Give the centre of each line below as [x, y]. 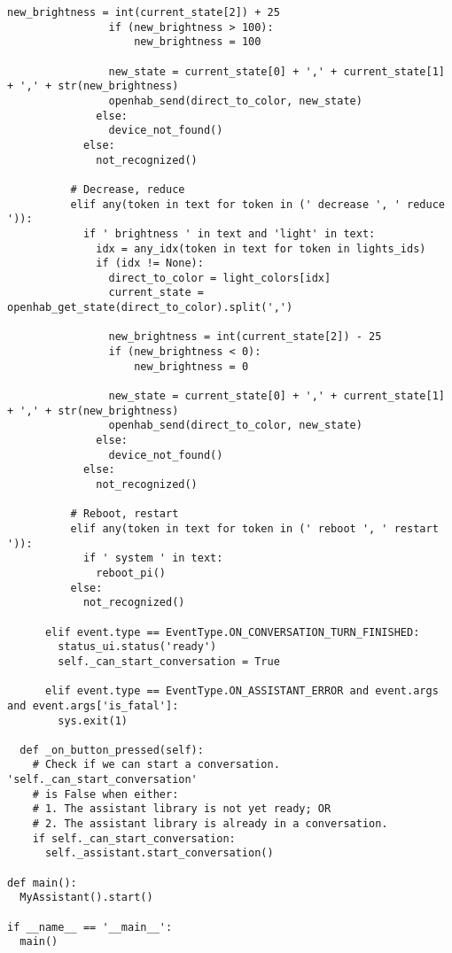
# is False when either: [105, 794]
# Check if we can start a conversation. [156, 765]
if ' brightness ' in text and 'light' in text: [229, 233]
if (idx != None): [150, 263]
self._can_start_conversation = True [169, 661]
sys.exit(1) [93, 721]
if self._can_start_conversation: [134, 838]
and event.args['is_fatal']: [93, 705]
